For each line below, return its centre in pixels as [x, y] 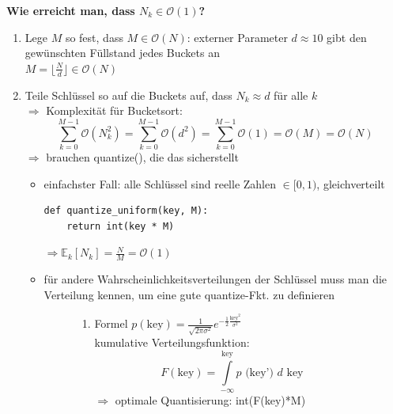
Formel [111, 323]
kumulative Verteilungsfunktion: [172, 342]
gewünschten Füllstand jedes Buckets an [122, 53]
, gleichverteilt [351, 183]
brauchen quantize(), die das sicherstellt [142, 156]
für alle [291, 95]
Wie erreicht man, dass [71, 10]
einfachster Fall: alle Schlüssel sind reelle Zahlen [160, 183]
